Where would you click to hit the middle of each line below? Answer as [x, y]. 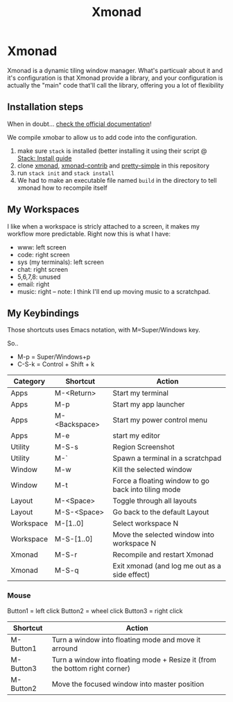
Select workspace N [146, 523]
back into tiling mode [147, 489]
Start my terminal [140, 393]
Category [29, 382]
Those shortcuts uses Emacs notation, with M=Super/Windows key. [104, 330]
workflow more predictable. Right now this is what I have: [89, 234]
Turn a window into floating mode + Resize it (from [134, 660]
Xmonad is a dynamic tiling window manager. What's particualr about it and [115, 70]
